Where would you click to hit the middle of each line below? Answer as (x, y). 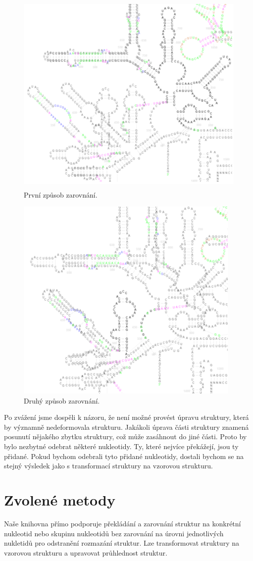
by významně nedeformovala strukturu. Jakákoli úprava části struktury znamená (126, 427)
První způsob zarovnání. (61, 194)
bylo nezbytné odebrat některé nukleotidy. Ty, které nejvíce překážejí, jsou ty (121, 446)
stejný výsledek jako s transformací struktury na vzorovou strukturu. (108, 466)
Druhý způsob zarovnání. (62, 400)
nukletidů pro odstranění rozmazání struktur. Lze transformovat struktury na (122, 543)
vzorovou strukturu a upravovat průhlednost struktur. (86, 552)
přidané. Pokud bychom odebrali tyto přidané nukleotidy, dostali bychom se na (124, 456)
